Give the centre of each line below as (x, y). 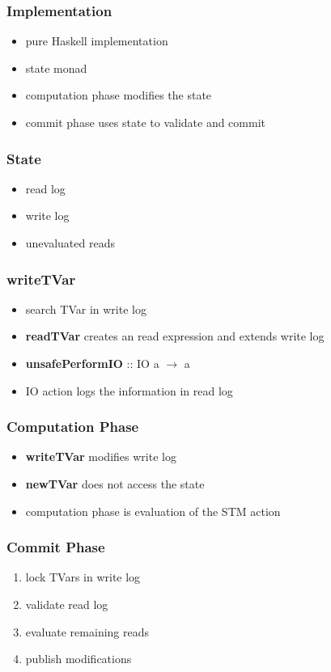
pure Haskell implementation (97, 41)
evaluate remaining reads (87, 631)
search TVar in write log (86, 309)
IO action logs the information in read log (129, 390)
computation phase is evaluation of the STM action (153, 511)
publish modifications (79, 659)
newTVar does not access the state (115, 484)
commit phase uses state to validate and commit (145, 122)
